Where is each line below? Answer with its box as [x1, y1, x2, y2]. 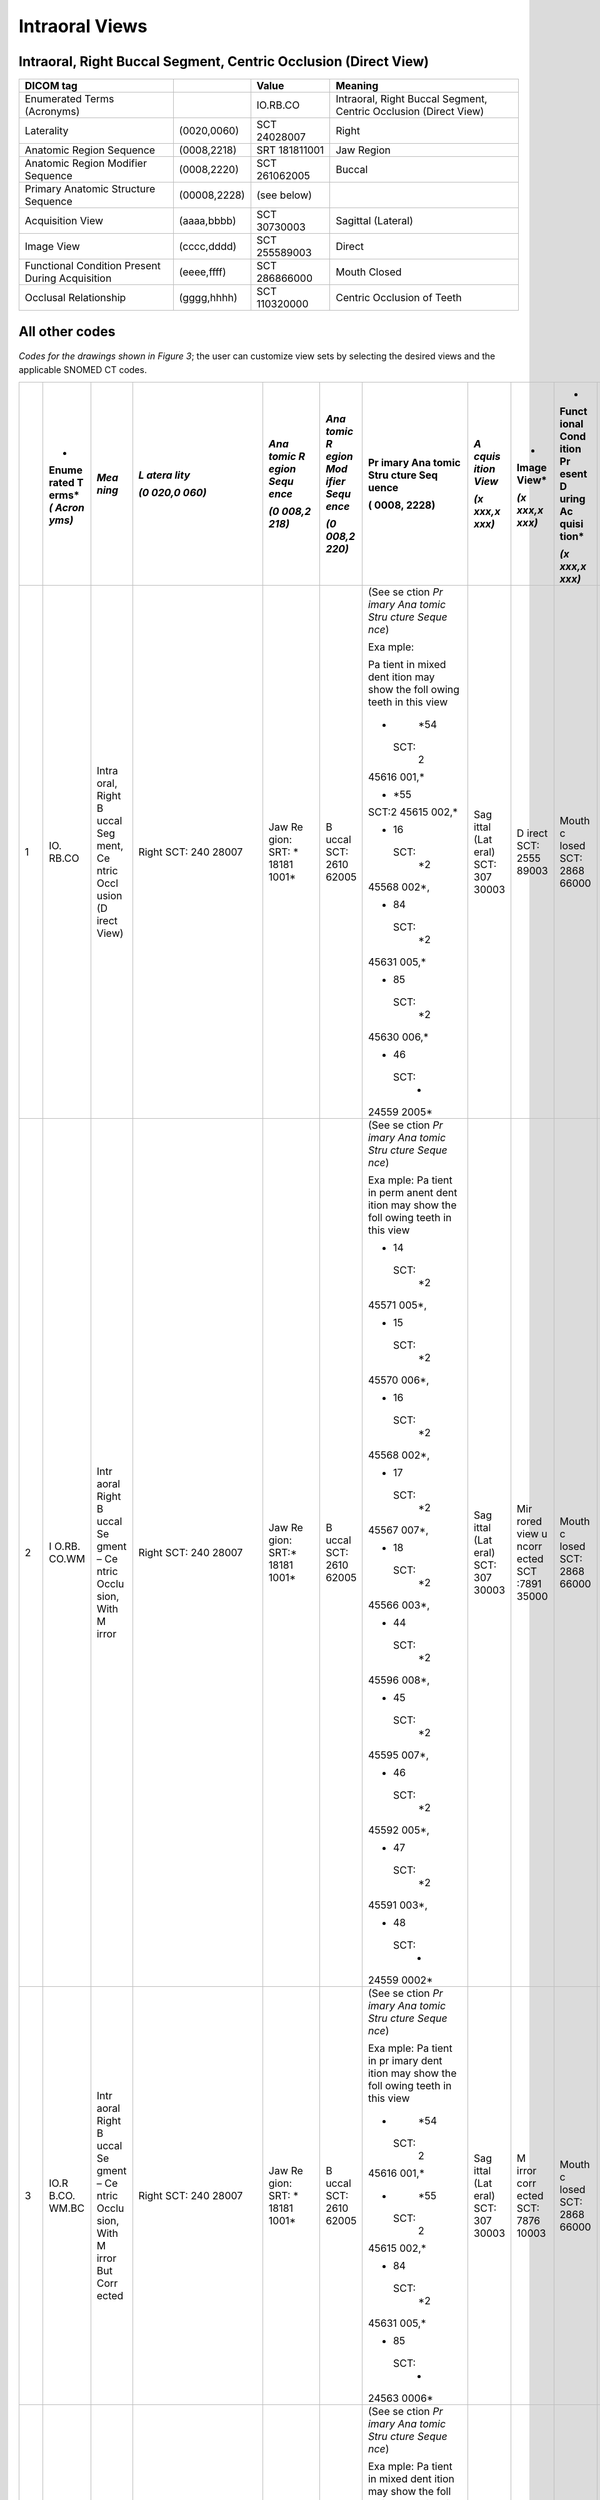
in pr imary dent [367, 2054, 443, 2068]
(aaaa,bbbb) [178, 214, 237, 228]
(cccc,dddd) [178, 240, 237, 254]
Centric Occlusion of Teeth [335, 291, 462, 305]
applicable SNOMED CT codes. [18, 363, 147, 375]
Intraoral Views [18, 15, 148, 37]
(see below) [256, 188, 313, 202]
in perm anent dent [367, 1186, 458, 1200]
